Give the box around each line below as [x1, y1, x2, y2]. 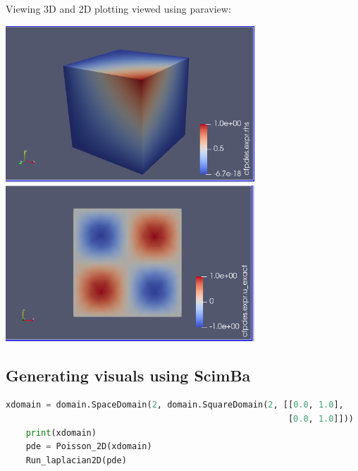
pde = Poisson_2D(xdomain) [25, 441, 152, 452]
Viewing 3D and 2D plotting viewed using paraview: [6, 1, 231, 16]
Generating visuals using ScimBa [6, 364, 251, 386]
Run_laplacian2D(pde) [25, 455, 127, 465]
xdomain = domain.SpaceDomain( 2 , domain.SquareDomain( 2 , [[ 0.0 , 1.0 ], [6, 400, 344, 410]
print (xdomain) [25, 427, 97, 438]
